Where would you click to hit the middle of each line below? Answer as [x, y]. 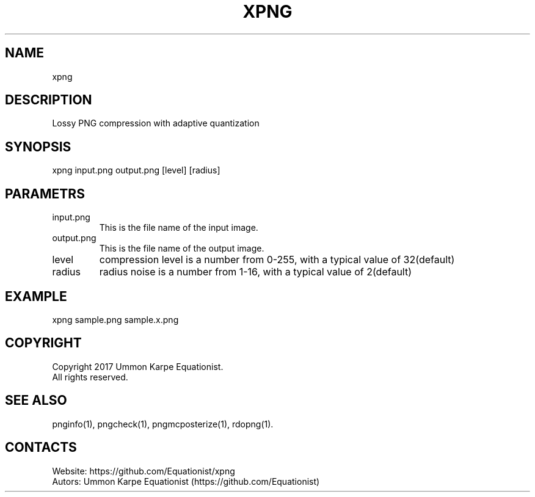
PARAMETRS [45, 194]
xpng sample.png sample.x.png [115, 319]
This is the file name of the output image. [182, 248]
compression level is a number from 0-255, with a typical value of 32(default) [277, 260]
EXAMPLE [36, 296]
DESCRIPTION [49, 100]
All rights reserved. [90, 377]
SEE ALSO [36, 401]
